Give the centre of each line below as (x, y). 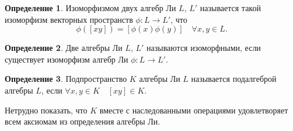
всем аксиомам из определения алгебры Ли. (83, 121)
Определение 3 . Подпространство (66, 79)
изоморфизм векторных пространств (69, 19)
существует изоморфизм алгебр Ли (67, 59)
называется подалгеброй (234, 79)
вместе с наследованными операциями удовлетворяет (194, 110)
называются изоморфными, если (204, 48)
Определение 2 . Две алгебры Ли (64, 48)
